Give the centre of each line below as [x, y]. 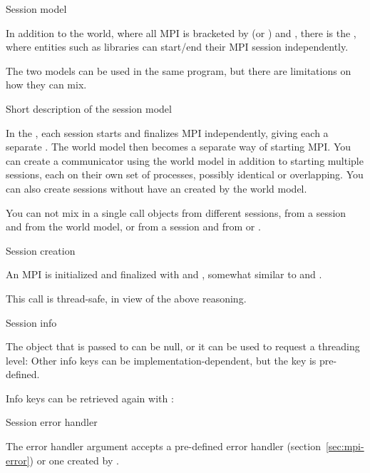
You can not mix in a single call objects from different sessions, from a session [176, 212]
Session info [31, 322]
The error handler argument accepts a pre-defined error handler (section [163, 446]
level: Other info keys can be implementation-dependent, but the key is [161, 360]
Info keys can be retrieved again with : [90, 398]
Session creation [41, 250]
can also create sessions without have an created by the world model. [156, 188]
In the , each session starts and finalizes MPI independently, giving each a [167, 132]
